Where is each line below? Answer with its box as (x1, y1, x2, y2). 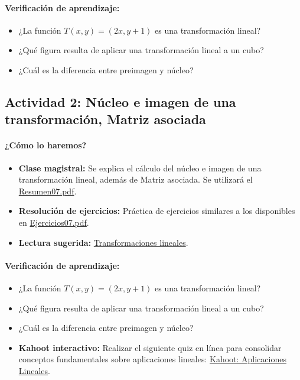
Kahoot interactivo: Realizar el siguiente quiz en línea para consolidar (18, 341, 282, 353)
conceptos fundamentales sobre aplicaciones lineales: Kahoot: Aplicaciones (18, 353, 286, 365)
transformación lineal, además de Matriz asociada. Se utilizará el (18, 173, 253, 186)
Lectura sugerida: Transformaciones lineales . (18, 236, 188, 248)
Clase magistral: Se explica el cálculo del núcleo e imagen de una (18, 161, 262, 174)
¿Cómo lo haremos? (5, 139, 87, 151)
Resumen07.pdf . (18, 184, 77, 197)
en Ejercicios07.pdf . (18, 216, 89, 228)
